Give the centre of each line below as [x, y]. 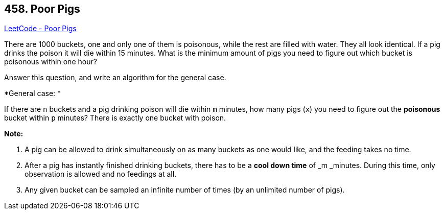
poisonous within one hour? [51, 62]
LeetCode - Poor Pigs [40, 29]
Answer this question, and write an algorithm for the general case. [115, 78]
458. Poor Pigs [42, 9]
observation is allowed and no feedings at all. [101, 174]
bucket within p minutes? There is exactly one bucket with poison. [115, 118]
